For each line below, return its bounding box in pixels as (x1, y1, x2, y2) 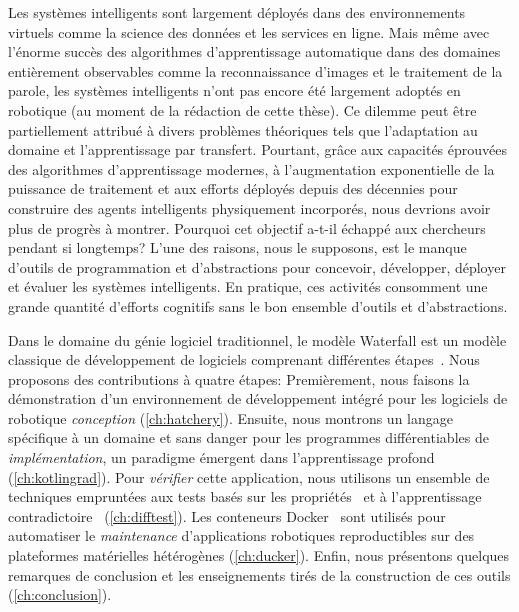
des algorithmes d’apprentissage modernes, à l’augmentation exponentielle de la (8, 158, 495, 179)
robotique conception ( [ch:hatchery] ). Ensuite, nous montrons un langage (8, 407, 453, 428)
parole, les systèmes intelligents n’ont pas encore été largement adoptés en (8, 80, 461, 101)
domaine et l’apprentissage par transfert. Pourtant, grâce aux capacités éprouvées (8, 139, 508, 160)
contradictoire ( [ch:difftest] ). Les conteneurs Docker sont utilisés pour (8, 505, 446, 526)
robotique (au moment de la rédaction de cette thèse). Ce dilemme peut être (8, 99, 477, 120)
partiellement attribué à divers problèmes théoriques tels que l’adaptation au (8, 119, 478, 140)
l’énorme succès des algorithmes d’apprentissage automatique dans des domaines (8, 41, 501, 62)
